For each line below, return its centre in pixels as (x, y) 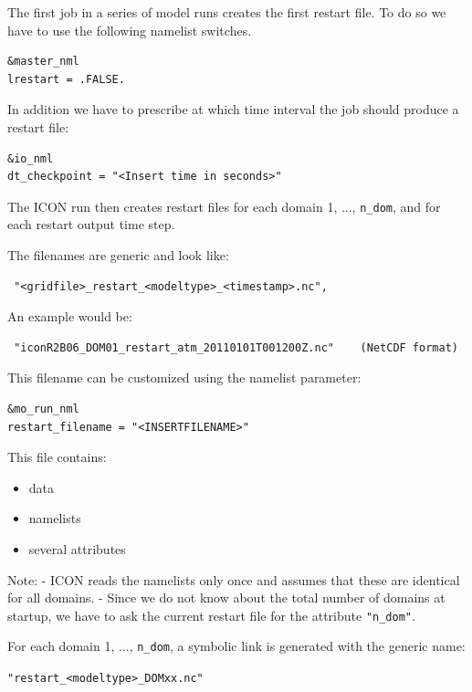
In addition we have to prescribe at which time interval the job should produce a (233, 109)
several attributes (77, 548)
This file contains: (57, 457)
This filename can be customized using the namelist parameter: (184, 377)
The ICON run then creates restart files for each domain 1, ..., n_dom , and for (224, 206)
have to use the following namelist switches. (130, 30)
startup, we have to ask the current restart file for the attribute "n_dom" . (211, 615)
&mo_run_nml (43, 409)
